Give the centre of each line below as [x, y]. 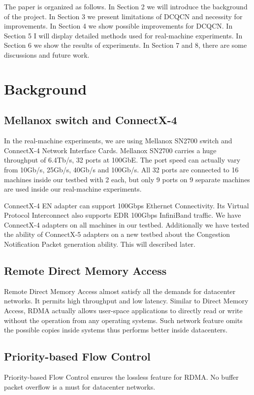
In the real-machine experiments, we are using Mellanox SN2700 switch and [118, 141]
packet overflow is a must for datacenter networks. [80, 386]
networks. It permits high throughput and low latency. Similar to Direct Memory [126, 301]
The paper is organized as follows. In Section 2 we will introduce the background [126, 6]
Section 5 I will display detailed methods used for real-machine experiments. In [123, 35]
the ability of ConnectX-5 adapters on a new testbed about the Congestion [117, 234]
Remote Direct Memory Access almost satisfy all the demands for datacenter [120, 291]
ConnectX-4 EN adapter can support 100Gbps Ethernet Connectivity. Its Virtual [127, 205]
